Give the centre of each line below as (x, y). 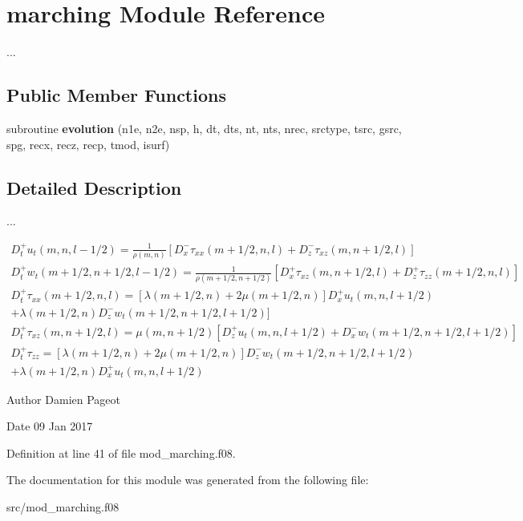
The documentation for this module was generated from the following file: (188, 480)
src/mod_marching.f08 (63, 506)
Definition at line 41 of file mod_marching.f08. (121, 452)
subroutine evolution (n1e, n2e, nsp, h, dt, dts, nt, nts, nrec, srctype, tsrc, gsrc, (204, 128)
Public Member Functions (116, 95)
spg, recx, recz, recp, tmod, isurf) (88, 144)
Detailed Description (94, 187)
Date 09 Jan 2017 (50, 426)
